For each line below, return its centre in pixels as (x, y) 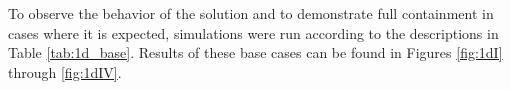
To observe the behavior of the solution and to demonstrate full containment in (251, 13)
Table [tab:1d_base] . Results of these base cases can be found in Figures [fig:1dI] (255, 52)
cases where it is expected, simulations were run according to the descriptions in (253, 32)
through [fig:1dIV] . (65, 71)
